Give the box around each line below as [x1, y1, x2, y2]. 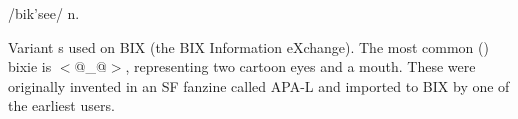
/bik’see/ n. [8, 3, 80, 23]
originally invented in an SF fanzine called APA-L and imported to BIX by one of [8, 75, 510, 96]
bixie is [8, 56, 52, 77]
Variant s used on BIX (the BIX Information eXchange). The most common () [8, 36, 489, 57]
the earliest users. [8, 95, 115, 116]
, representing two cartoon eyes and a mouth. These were [125, 56, 476, 77]
